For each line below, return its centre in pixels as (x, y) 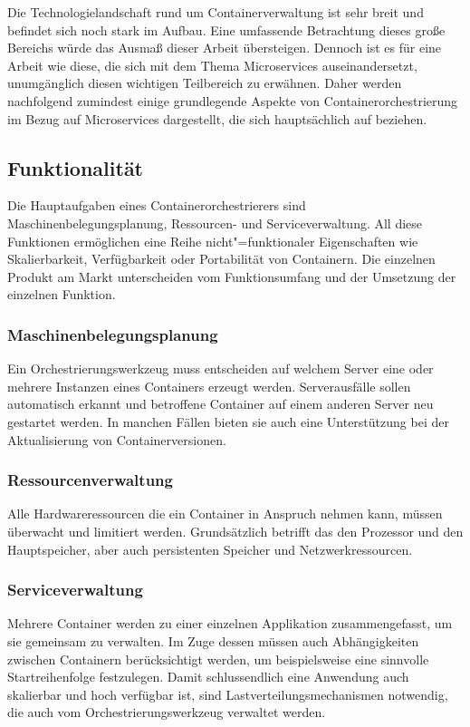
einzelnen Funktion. (62, 294)
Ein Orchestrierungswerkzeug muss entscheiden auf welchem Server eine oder (221, 368)
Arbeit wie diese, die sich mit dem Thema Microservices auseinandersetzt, (212, 65)
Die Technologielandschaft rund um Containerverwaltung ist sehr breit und (216, 12)
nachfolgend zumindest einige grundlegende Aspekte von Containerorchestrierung (233, 100)
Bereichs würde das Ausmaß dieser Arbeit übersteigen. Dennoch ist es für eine (225, 48)
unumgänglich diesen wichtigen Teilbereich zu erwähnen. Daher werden (205, 83)
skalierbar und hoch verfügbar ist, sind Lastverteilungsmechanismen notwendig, (228, 694)
